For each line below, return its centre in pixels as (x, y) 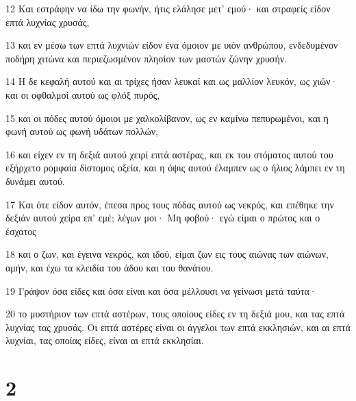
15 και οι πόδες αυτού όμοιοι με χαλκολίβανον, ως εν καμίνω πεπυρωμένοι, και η (167, 118)
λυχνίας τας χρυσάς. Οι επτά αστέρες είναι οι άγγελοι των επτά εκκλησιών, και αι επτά (178, 327)
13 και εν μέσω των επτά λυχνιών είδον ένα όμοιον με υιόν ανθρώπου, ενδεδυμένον (172, 45)
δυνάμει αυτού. (35, 181)
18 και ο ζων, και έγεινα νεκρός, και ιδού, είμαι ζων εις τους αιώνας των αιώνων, (167, 254)
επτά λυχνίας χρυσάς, (48, 22)
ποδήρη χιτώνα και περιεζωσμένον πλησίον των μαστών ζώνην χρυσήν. (146, 58)
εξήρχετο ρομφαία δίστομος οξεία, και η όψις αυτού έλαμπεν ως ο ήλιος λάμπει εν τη (175, 168)
